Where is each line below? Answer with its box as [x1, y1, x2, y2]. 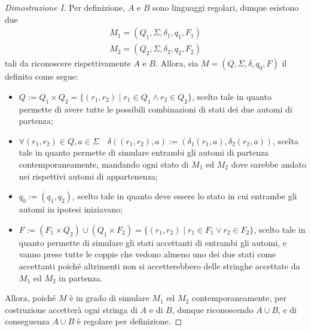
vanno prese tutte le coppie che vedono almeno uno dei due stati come [19, 248, 276, 260]
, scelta [273, 134, 298, 147]
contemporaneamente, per [191, 291, 286, 304]
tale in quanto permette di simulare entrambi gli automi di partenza [19, 146, 269, 159]
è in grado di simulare [69, 291, 150, 304]
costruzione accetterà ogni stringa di [5, 303, 138, 315]
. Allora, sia [155, 57, 199, 69]
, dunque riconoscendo [172, 303, 254, 315]
